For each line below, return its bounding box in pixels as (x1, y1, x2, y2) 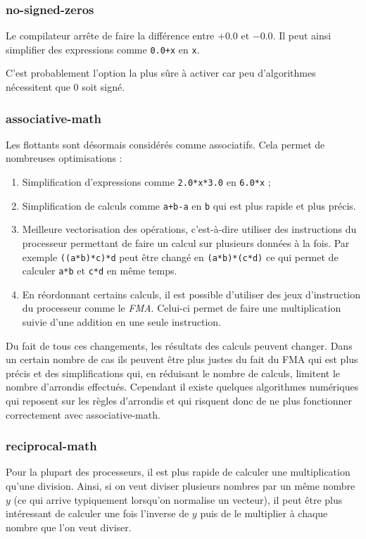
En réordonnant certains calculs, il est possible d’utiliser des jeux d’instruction (22, 286, 360, 301)
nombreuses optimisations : (6, 151, 122, 165)
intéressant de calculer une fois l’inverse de (6, 506, 189, 521)
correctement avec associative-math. (6, 407, 160, 421)
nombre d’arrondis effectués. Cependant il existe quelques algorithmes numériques (6, 379, 359, 394)
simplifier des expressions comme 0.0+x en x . (6, 42, 200, 56)
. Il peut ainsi (272, 28, 332, 43)
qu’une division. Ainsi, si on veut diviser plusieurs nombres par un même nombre (6, 478, 355, 493)
